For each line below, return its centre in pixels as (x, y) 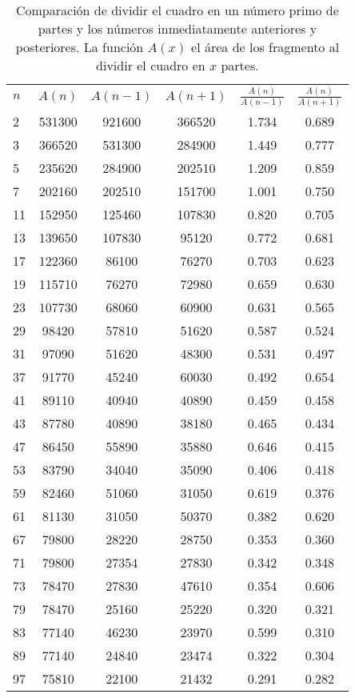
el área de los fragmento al (265, 47)
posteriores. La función (80, 47)
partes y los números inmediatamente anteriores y (177, 28)
